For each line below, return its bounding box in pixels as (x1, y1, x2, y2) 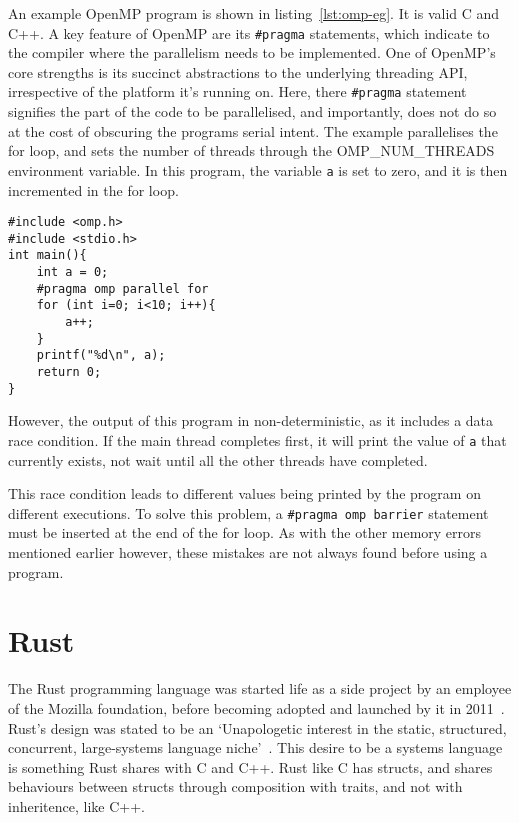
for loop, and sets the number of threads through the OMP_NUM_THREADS (8, 140, 495, 161)
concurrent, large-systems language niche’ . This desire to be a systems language (8, 737, 503, 758)
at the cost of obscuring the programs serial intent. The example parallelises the (8, 120, 498, 141)
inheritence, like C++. (8, 795, 145, 816)
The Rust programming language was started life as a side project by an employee (8, 678, 512, 699)
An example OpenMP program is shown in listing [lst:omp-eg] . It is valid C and (8, 3, 500, 23)
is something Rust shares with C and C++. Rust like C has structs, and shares (8, 756, 493, 777)
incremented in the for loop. (8, 179, 179, 200)
